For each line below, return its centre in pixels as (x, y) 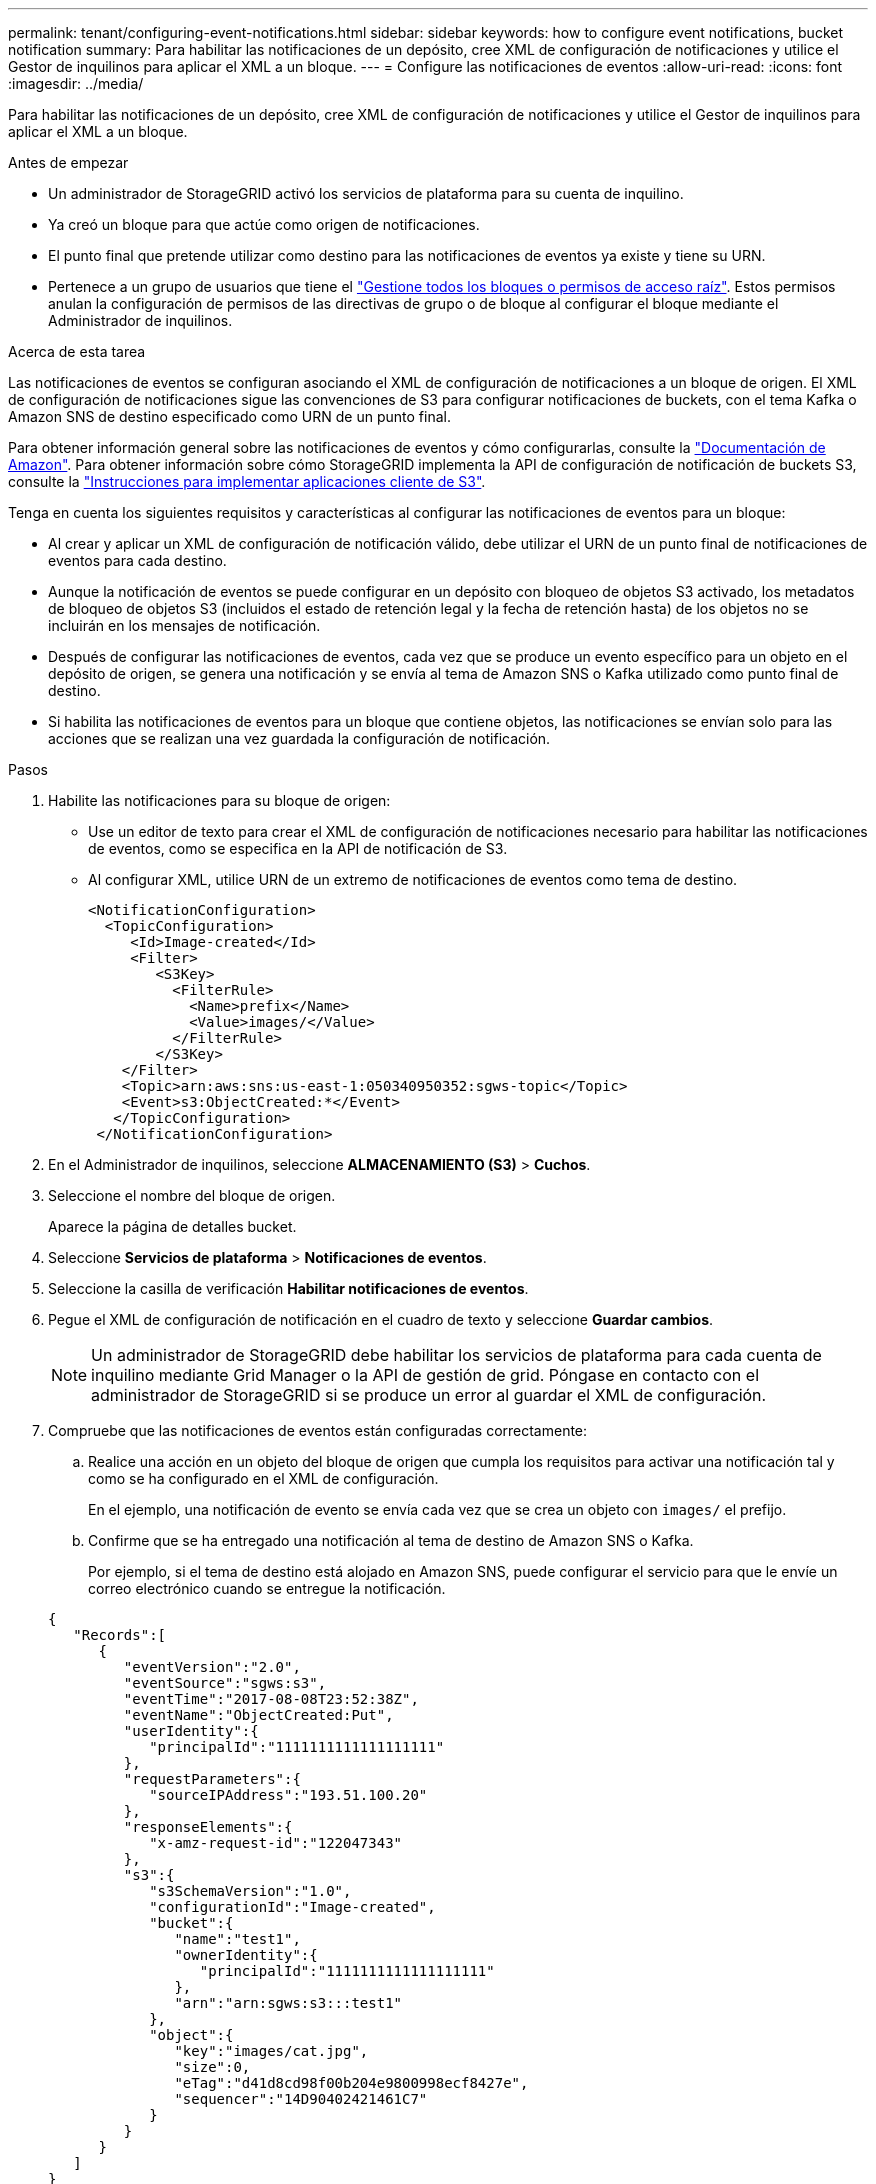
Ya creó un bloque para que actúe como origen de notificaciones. (264, 224)
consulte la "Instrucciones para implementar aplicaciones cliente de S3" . (247, 481)
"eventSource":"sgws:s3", (225, 1683)
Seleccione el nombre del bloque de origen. (192, 1195)
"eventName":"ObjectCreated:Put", (258, 1715)
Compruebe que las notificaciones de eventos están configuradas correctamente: (318, 1430)
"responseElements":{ (208, 1827)
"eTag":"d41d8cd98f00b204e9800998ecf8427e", (351, 2083)
